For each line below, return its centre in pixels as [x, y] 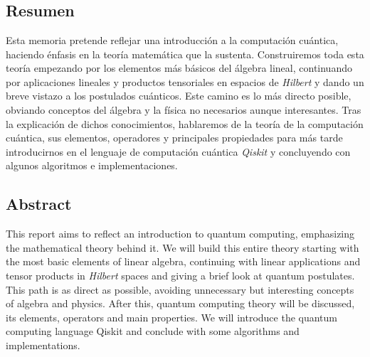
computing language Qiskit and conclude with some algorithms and [153, 331]
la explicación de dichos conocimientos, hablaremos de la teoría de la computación [185, 123]
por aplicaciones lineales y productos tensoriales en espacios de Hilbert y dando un [185, 81]
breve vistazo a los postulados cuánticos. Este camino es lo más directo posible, [179, 96]
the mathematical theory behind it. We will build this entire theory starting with [183, 247]
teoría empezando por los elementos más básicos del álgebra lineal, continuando [179, 68]
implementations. [43, 345]
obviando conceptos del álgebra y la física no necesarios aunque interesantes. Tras [184, 109]
